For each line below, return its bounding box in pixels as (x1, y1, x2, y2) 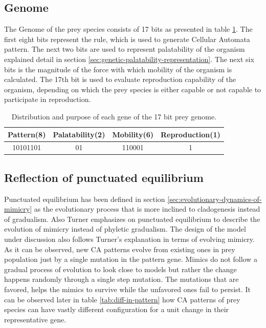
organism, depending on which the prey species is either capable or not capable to (4, 84, 261, 94)
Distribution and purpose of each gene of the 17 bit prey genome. (11, 111, 217, 121)
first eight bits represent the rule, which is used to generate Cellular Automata (4, 33, 250, 44)
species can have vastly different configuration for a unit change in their (4, 304, 229, 315)
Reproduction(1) (160, 129, 220, 139)
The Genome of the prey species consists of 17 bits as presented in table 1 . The (4, 24, 253, 34)
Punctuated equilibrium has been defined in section (4, 193, 165, 204)
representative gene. (4, 314, 66, 324)
